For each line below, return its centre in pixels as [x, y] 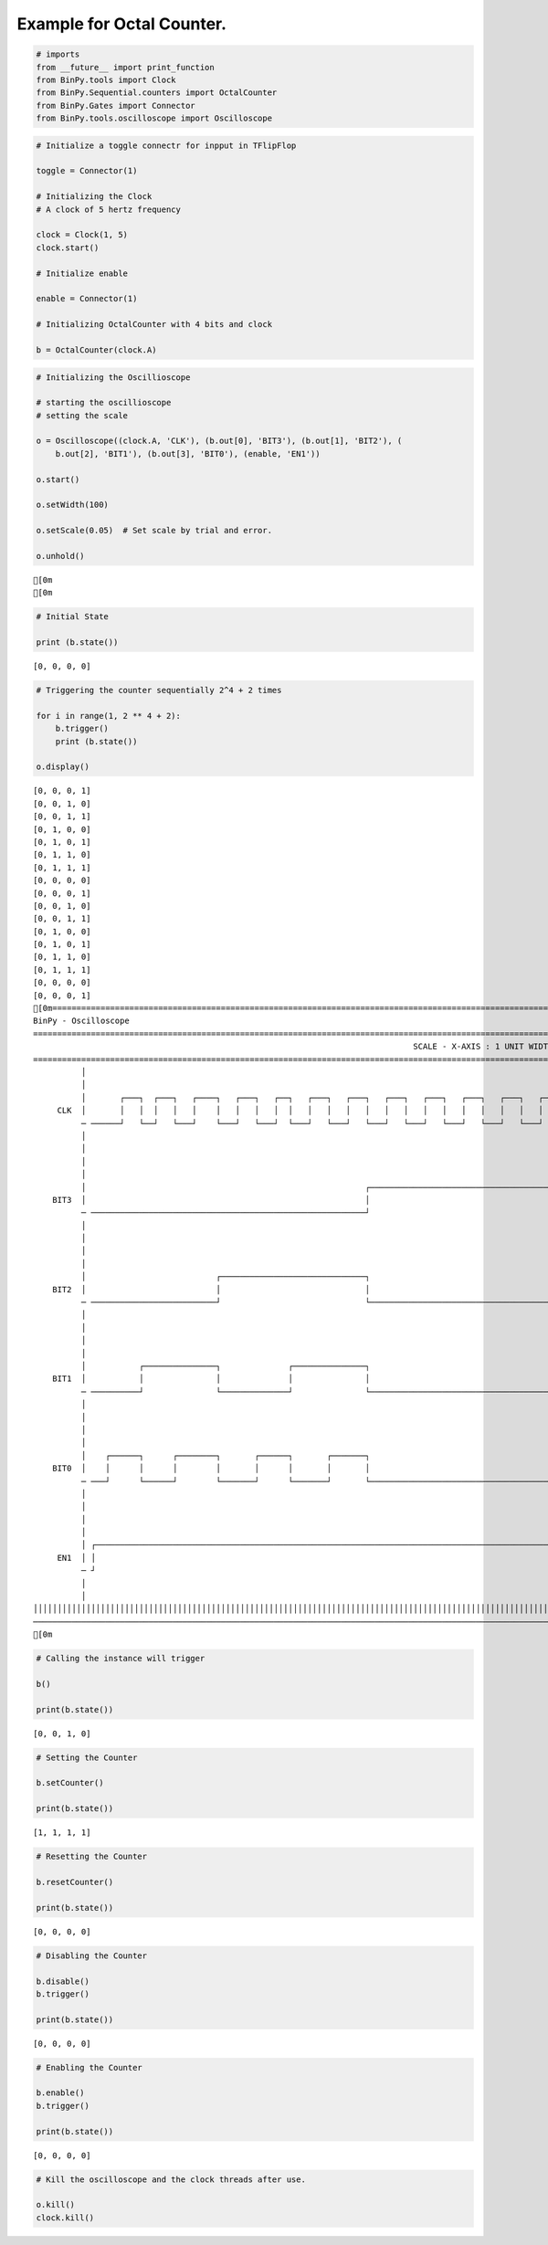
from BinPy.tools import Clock [106, 79]
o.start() [58, 479]
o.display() [63, 767]
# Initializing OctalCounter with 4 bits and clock [154, 325]
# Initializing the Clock [94, 197]
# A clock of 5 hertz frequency [109, 209]
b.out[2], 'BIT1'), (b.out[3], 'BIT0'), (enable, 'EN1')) [188, 453]
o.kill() [56, 2205]
